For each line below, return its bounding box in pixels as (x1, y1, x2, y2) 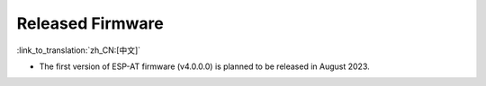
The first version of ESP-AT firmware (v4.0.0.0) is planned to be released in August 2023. (39, 61, 370, 72)
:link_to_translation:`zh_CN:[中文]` (16, 45, 141, 56)
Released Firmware (16, 13, 164, 33)
